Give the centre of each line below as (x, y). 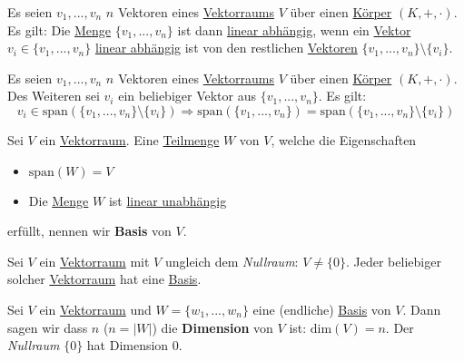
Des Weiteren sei (54, 96)
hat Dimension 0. (134, 345)
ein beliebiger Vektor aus (187, 96)
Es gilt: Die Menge (59, 29)
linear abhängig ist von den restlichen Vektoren (226, 48)
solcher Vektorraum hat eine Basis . (104, 279)
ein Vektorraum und (95, 309)
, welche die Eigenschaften (344, 139)
